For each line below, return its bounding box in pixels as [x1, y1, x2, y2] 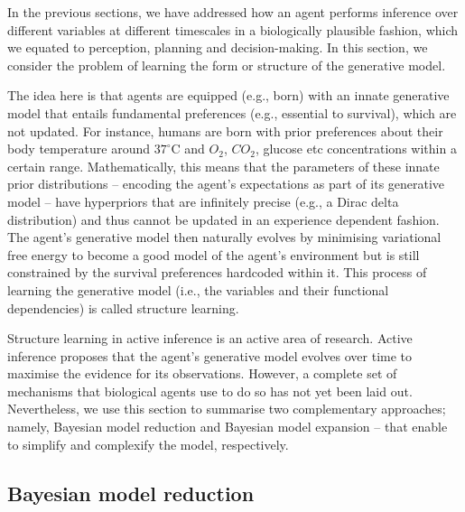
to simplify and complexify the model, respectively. [7, 434, 289, 453]
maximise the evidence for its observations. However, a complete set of [7, 364, 397, 383]
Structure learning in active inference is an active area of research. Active [7, 329, 413, 348]
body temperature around [7, 139, 151, 158]
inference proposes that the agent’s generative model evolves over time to [7, 346, 413, 365]
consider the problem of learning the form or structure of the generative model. [7, 55, 446, 74]
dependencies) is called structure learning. [7, 298, 239, 317]
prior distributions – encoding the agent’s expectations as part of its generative [7, 174, 445, 193]
